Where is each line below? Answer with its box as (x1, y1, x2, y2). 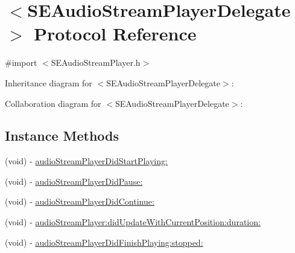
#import (5, 56, 37, 69)
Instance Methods (5, 126, 119, 145)
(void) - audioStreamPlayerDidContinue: (5, 195, 154, 208)
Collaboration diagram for (5, 97, 101, 109)
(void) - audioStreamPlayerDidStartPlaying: (5, 155, 168, 167)
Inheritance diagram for (5, 76, 92, 89)
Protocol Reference (34, 21, 197, 46)
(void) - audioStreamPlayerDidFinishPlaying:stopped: (5, 235, 203, 248)
